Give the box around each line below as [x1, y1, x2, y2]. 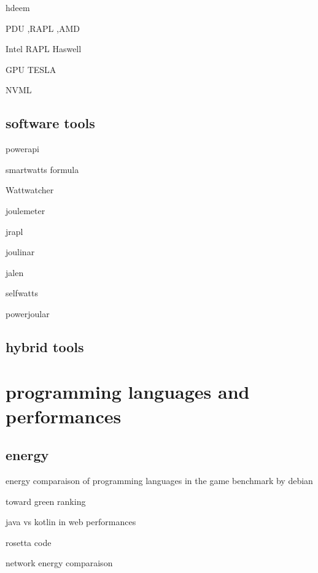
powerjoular [6, 307, 50, 320]
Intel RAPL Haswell [6, 42, 82, 55]
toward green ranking [6, 494, 86, 507]
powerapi [6, 142, 39, 155]
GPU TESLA [6, 63, 56, 75]
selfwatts [6, 286, 39, 299]
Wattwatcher [6, 183, 54, 196]
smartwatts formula [6, 163, 79, 175]
